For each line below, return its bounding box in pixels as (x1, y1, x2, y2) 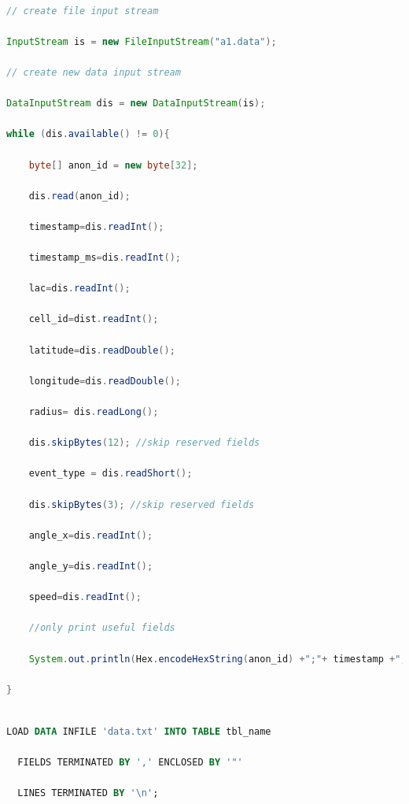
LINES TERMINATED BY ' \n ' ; (17, 787, 159, 799)
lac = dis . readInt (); (28, 283, 131, 295)
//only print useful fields (28, 622, 175, 634)
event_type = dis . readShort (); (28, 468, 193, 480)
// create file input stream (6, 5, 159, 17)
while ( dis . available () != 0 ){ (6, 128, 170, 140)
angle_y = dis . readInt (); (28, 560, 153, 572)
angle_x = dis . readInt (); (28, 529, 153, 541)
